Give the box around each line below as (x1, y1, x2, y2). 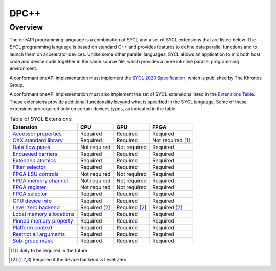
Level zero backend (12, 204, 60, 211)
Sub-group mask (12, 237, 53, 244)
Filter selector (12, 163, 46, 170)
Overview (9, 22, 43, 32)
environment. (9, 65, 38, 71)
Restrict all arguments (12, 230, 65, 237)
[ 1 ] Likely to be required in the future (11, 247, 88, 253)
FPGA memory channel (12, 177, 68, 184)
